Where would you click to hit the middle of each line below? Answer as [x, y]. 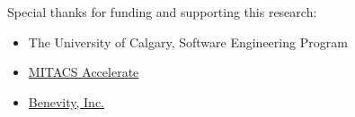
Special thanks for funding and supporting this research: [162, 12]
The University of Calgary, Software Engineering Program [188, 42]
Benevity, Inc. [66, 101]
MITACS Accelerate [84, 72]
